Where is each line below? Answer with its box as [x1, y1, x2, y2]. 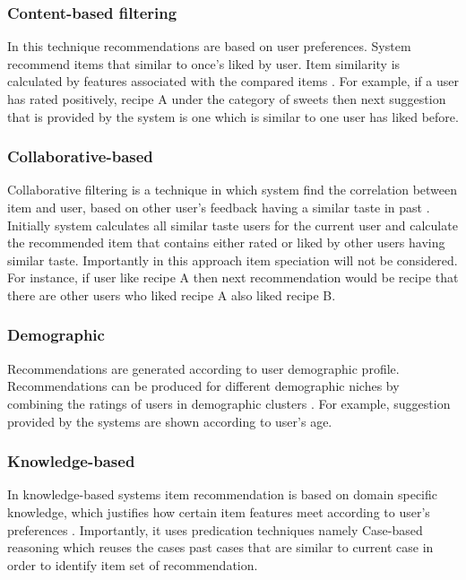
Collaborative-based [7, 145, 153, 168]
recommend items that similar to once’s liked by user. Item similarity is [7, 54, 401, 73]
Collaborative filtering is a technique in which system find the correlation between [7, 180, 458, 199]
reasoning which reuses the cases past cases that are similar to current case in [7, 538, 434, 557]
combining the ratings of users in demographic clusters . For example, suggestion [7, 394, 451, 412]
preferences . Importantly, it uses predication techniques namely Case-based [7, 520, 423, 539]
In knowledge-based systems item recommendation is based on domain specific [7, 485, 438, 504]
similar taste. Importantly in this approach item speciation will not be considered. [7, 250, 458, 269]
